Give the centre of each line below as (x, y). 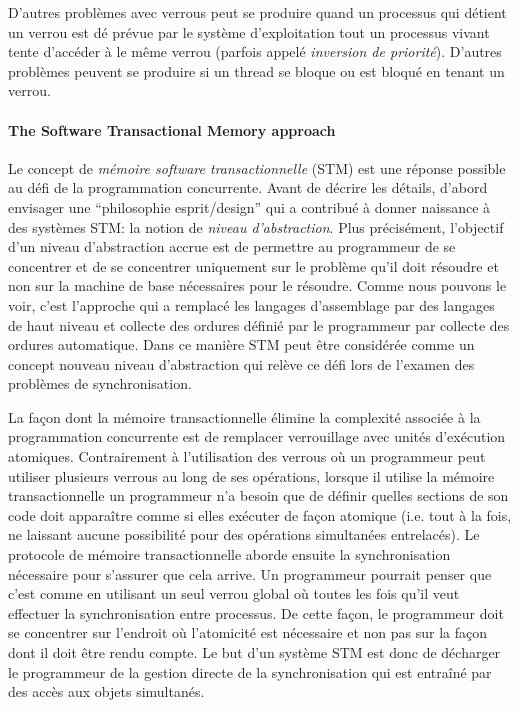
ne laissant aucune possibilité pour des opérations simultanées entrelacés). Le (244, 534)
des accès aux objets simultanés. (106, 691)
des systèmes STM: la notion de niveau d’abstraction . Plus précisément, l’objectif (256, 226)
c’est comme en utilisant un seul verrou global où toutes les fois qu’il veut (234, 593)
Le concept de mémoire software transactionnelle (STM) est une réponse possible (257, 167)
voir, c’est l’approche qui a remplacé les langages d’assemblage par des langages (251, 304)
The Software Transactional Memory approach (172, 129)
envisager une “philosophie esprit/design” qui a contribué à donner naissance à (249, 206)
